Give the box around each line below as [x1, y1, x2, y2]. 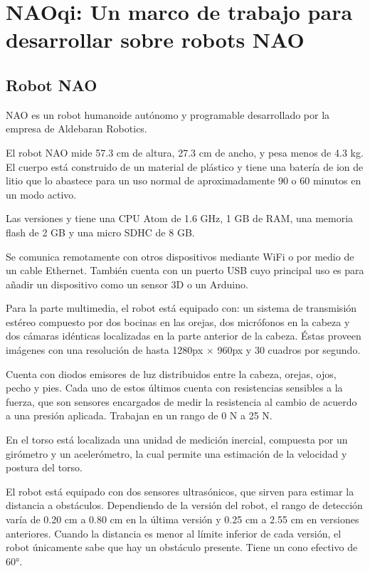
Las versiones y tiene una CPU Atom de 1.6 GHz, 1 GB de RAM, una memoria [6, 211, 354, 226]
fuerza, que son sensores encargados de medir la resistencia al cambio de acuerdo [6, 394, 357, 409]
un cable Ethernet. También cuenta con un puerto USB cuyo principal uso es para [6, 263, 364, 278]
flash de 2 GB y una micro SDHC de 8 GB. [6, 224, 195, 239]
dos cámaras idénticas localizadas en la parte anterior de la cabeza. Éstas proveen [6, 328, 361, 343]
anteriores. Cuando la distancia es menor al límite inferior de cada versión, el [6, 525, 342, 540]
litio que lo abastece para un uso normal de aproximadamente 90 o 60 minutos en [6, 173, 361, 188]
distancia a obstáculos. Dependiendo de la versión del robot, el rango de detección [6, 498, 363, 513]
